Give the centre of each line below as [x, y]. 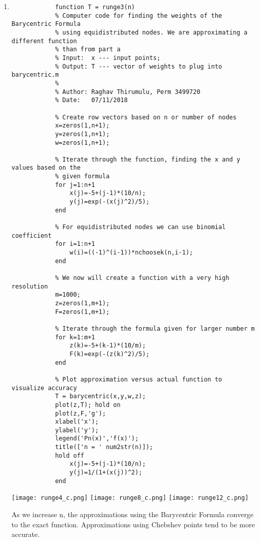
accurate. [26, 534]
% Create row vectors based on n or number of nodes [146, 117]
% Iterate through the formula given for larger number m [155, 328]
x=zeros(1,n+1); [82, 126]
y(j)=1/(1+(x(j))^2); [106, 473]
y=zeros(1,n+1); [82, 134]
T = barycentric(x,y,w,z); [100, 396]
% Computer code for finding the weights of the [139, 15]
